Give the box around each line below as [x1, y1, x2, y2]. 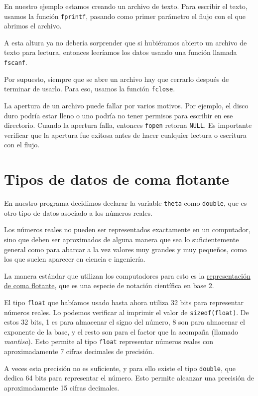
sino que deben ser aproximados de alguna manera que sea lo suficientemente [4, 234, 239, 244]
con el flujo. [4, 139, 40, 150]
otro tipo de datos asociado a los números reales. [4, 207, 152, 218]
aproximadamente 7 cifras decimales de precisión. [4, 346, 154, 357]
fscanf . [4, 57, 27, 67]
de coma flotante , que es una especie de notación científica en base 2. [4, 280, 214, 291]
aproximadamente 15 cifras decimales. [4, 382, 120, 393]
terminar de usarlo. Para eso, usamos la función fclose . [4, 83, 175, 94]
